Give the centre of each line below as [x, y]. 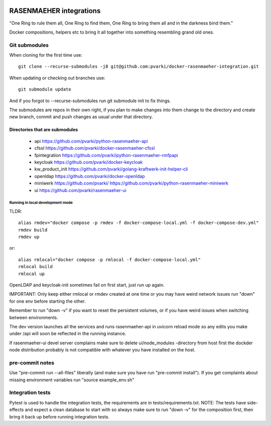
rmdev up [29, 237]
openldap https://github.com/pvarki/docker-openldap [90, 176]
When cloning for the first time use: [46, 55]
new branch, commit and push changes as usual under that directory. [81, 117]
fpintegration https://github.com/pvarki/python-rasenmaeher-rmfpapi [106, 155]
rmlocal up [32, 274]
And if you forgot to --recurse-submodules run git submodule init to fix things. [90, 101]
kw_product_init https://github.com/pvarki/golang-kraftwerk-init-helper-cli [111, 169]
